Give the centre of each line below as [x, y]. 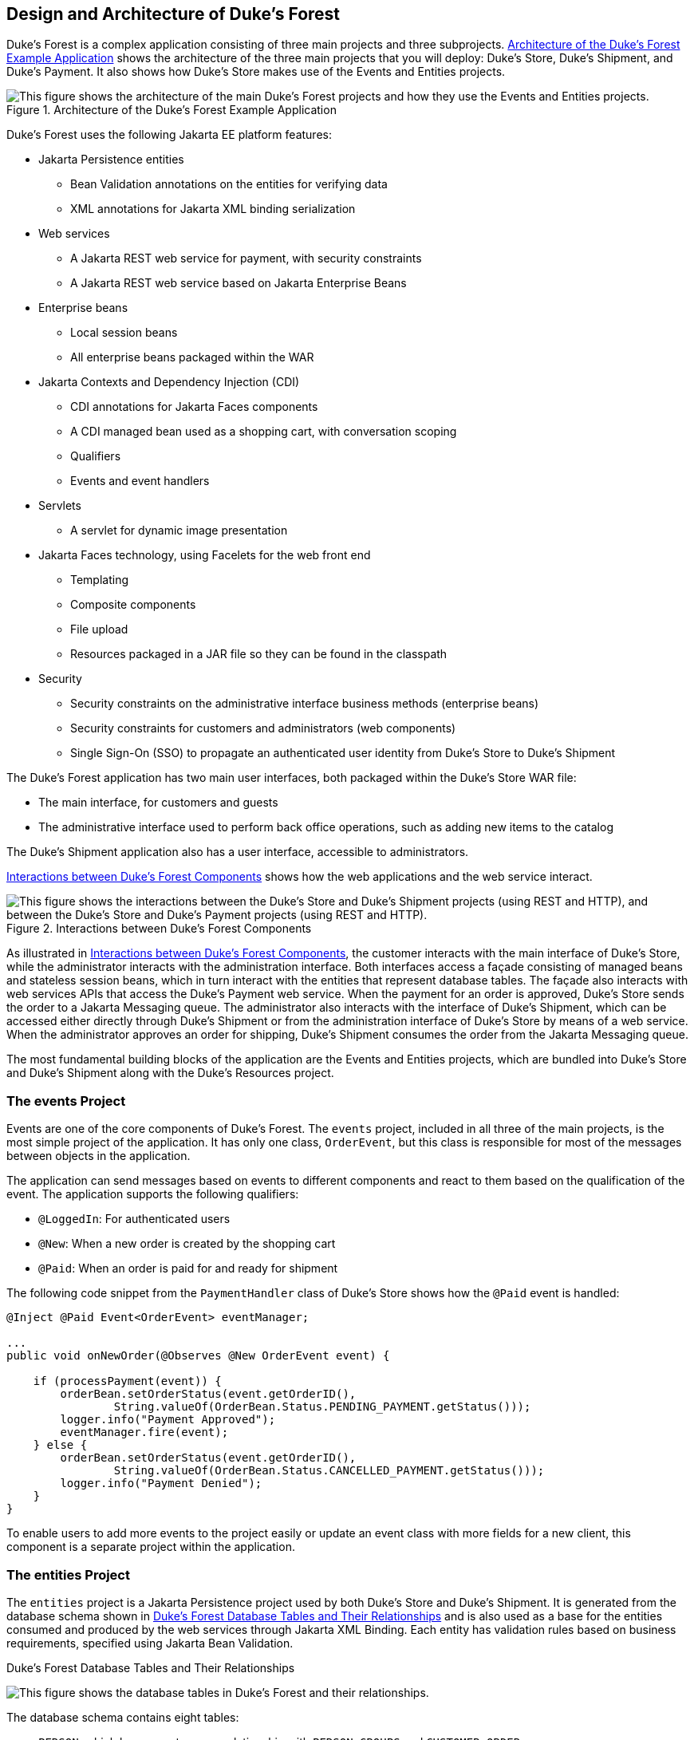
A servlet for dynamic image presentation [179, 531]
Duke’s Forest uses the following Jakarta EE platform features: [169, 135]
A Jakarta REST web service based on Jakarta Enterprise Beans [239, 283]
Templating [100, 580]
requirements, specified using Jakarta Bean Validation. [150, 1643]
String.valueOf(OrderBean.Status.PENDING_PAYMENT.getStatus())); [322, 1407]
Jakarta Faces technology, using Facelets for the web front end [205, 555]
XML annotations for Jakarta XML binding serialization [213, 209]
